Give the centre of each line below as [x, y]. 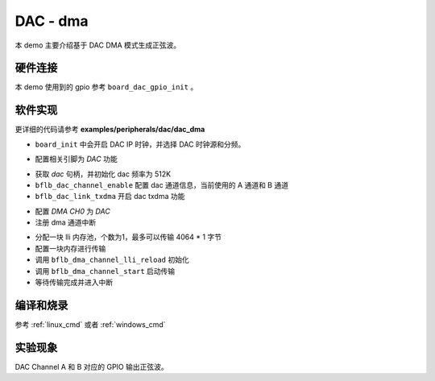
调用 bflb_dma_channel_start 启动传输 [105, 271]
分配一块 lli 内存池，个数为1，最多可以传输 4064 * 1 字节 [128, 237]
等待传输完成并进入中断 [74, 283]
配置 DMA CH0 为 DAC [72, 211]
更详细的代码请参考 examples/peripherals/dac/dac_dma [110, 130]
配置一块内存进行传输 [70, 248]
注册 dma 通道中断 [66, 222]
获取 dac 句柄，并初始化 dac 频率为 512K [103, 174]
